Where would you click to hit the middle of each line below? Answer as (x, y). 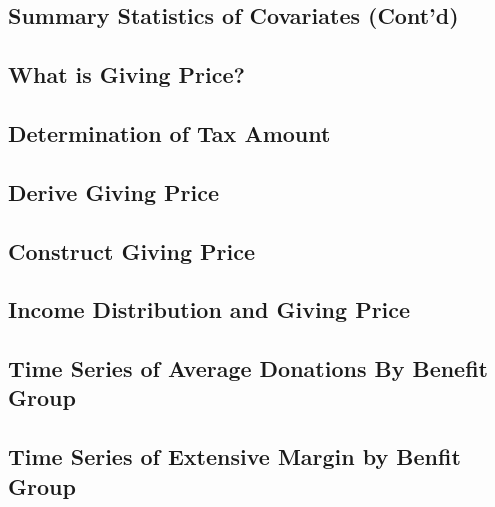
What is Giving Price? (126, 74)
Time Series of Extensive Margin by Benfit (234, 456)
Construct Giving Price (132, 250)
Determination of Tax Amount (169, 132)
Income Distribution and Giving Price (209, 309)
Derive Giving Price (114, 191)
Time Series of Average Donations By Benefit (248, 368)
